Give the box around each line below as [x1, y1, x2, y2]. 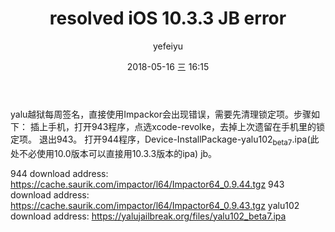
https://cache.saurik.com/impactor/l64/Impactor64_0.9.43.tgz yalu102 [10, 199, 300, 211]
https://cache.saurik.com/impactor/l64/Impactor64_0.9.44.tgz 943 [10, 178, 285, 190]
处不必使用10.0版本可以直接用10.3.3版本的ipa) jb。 [10, 147, 218, 159]
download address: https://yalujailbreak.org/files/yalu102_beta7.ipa [10, 210, 287, 222]
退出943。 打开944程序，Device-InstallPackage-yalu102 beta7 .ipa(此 [38, 133, 320, 147]
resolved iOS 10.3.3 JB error [49, 7, 287, 30]
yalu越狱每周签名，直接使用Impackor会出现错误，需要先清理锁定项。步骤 [10, 108, 312, 120]
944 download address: [10, 167, 109, 179]
